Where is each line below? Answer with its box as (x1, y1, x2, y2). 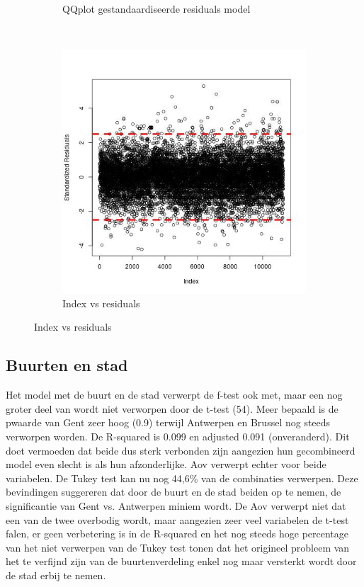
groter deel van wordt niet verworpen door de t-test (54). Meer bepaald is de (6, 401, 339, 416)
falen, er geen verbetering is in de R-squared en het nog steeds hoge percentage (6, 526, 349, 541)
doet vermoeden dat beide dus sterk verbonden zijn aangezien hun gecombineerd (6, 443, 356, 457)
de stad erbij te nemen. (6, 567, 106, 582)
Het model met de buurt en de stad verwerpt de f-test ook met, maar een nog (6, 387, 343, 402)
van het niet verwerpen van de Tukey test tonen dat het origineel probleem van (6, 540, 350, 554)
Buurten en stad (6, 354, 128, 376)
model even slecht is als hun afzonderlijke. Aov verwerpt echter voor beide (6, 457, 326, 472)
